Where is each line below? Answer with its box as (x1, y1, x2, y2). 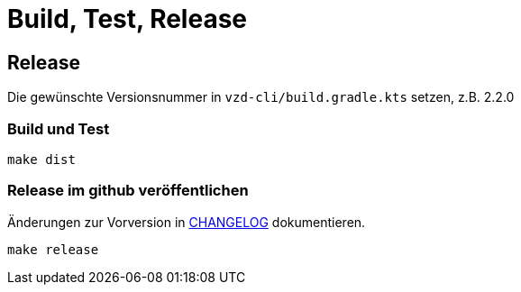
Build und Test (7, 119, 110, 138)
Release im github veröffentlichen (7, 181, 249, 200)
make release (7, 242, 99, 257)
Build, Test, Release (7, 4, 248, 34)
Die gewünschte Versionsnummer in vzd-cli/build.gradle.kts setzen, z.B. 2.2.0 (7, 89, 515, 105)
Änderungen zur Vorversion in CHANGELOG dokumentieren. (7, 214, 366, 230)
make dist (7, 151, 76, 167)
